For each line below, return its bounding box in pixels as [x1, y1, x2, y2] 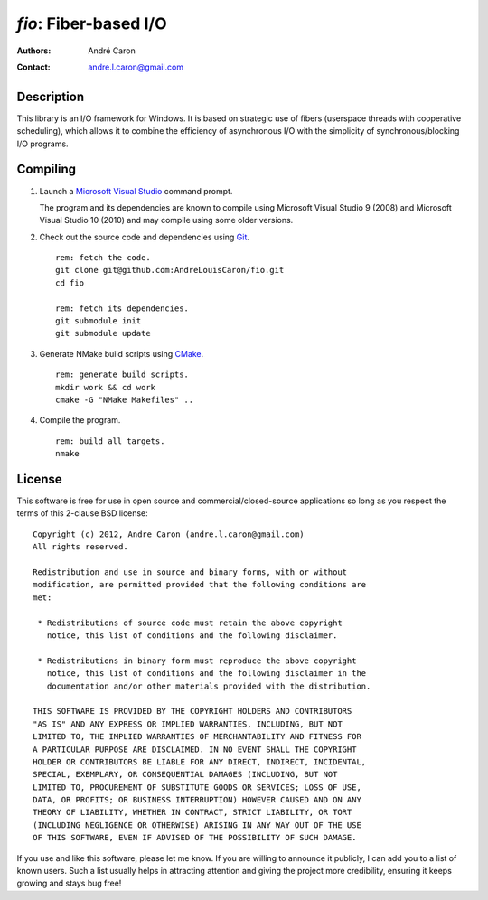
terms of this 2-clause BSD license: [16, 508, 148, 519]
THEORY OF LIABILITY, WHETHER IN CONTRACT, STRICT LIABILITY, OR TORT [33, 807, 352, 818]
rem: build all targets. [55, 436, 165, 446]
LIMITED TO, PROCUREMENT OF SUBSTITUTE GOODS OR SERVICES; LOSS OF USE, [33, 782, 361, 792]
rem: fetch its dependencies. [55, 303, 190, 314]
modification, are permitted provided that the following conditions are [33, 579, 367, 590]
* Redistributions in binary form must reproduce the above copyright [37, 655, 357, 666]
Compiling [16, 162, 77, 177]
